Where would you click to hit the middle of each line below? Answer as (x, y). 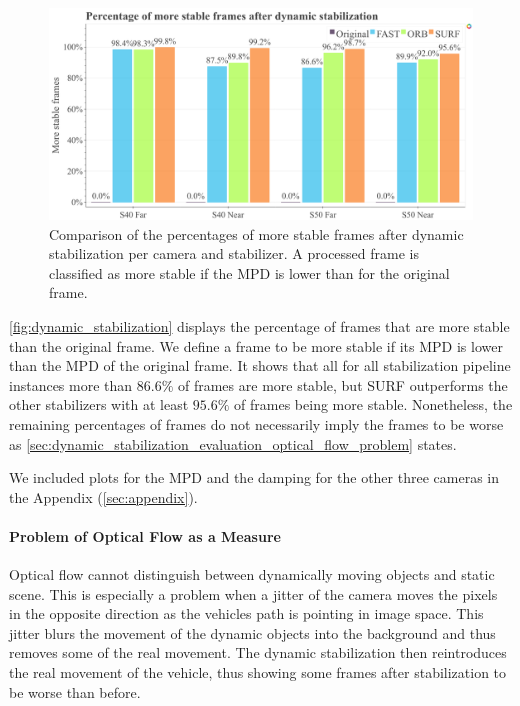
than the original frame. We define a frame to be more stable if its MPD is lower (256, 345)
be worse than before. (75, 691)
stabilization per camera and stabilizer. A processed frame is (234, 253)
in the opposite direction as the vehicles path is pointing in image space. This (246, 613)
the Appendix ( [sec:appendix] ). (103, 496)
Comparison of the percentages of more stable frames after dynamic (256, 233)
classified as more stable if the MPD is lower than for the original (249, 272)
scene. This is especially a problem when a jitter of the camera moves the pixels (253, 593)
